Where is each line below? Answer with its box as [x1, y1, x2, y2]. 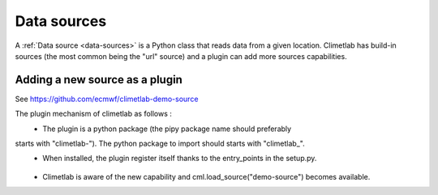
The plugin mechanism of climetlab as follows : [15, 109, 172, 119]
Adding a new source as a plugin [15, 73, 182, 87]
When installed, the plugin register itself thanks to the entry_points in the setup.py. [42, 154, 317, 163]
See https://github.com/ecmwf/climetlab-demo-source [15, 94, 199, 104]
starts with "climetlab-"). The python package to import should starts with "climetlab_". [15, 138, 305, 149]
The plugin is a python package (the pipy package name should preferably [42, 124, 292, 134]
